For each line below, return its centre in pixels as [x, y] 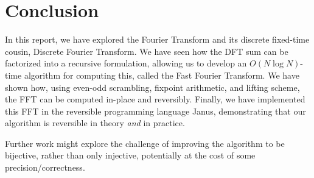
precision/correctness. [45, 167]
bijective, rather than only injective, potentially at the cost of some [130, 155]
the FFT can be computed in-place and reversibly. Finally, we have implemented [155, 99]
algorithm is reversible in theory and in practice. [95, 123]
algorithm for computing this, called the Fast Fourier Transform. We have [162, 75]
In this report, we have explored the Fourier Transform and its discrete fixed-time [157, 39]
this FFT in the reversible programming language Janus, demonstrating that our [155, 111]
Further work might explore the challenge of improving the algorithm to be [145, 143]
